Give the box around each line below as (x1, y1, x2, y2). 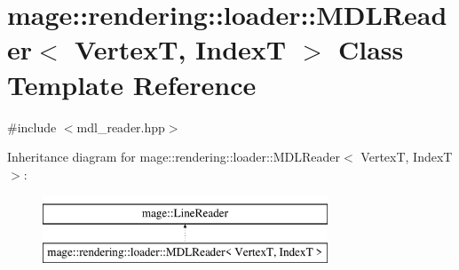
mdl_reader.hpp (76, 117, 165, 136)
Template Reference (7, 66, 257, 102)
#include (7, 117, 57, 136)
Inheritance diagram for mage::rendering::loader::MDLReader (7, 147, 341, 166)
